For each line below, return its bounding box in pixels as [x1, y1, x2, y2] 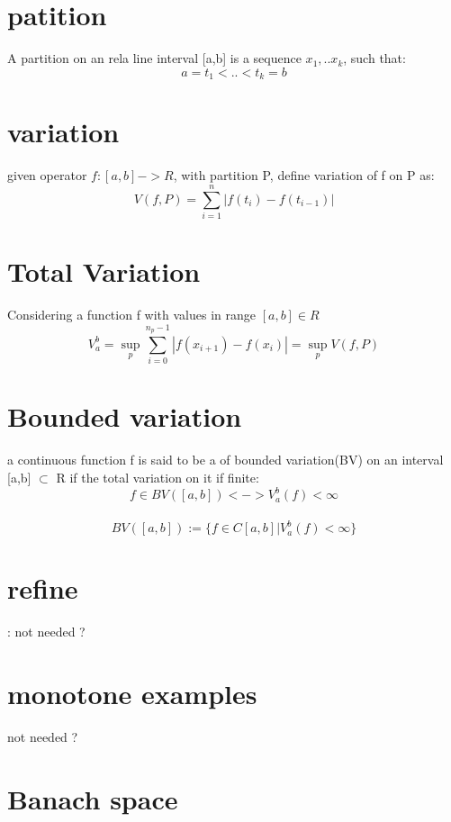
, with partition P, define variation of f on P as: [173, 166, 435, 185]
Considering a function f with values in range [7, 305, 256, 324]
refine [7, 570, 78, 607]
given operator [7, 166, 87, 185]
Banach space [7, 780, 178, 817]
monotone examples [7, 675, 257, 712]
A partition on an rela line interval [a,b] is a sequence [7, 49, 302, 68]
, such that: [343, 49, 406, 68]
